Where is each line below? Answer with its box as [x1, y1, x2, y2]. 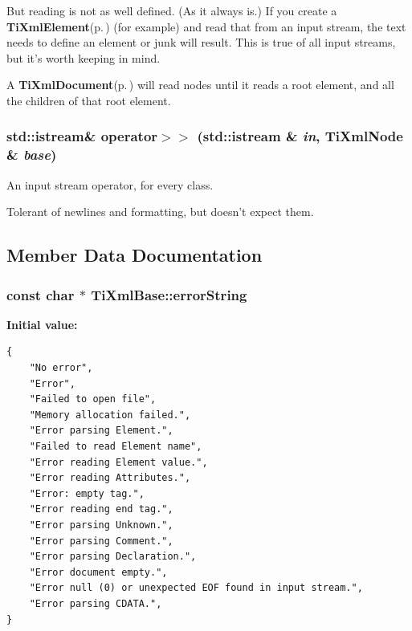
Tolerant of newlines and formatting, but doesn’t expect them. [6, 203, 314, 220]
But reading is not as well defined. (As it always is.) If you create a [6, 2, 337, 18]
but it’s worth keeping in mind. [6, 49, 161, 66]
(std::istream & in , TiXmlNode [197, 126, 403, 146]
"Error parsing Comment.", [29, 535, 173, 547]
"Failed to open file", [29, 393, 157, 405]
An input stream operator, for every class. [6, 176, 214, 193]
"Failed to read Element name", [29, 441, 202, 453]
